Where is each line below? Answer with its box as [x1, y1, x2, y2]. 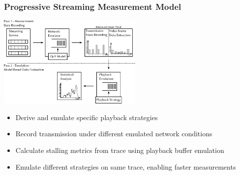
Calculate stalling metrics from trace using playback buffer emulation [15, 145, 224, 155]
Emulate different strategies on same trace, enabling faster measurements [15, 161, 236, 172]
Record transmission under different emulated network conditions [15, 128, 212, 139]
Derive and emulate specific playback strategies [15, 112, 158, 122]
